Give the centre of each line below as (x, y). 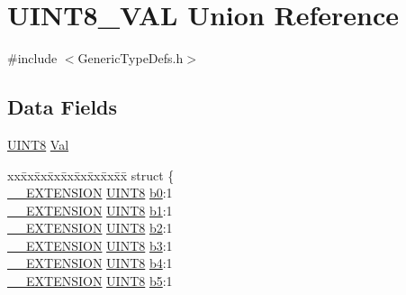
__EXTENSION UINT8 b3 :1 (90, 245)
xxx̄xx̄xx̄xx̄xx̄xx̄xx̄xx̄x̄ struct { (91, 175)
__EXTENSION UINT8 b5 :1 (90, 281)
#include (32, 58)
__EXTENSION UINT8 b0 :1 (90, 193)
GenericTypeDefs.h (131, 58)
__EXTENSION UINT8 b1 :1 (90, 210)
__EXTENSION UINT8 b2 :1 (90, 228)
